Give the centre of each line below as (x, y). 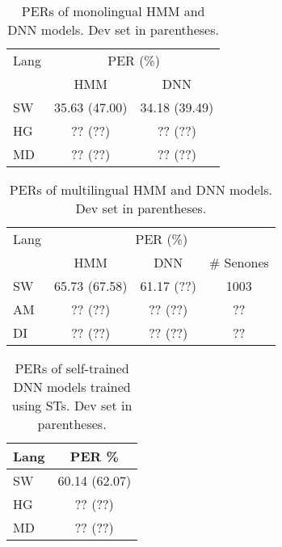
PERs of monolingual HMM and (113, 11)
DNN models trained (72, 387)
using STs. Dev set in (72, 405)
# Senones (239, 262)
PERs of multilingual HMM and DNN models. (141, 189)
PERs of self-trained (72, 368)
